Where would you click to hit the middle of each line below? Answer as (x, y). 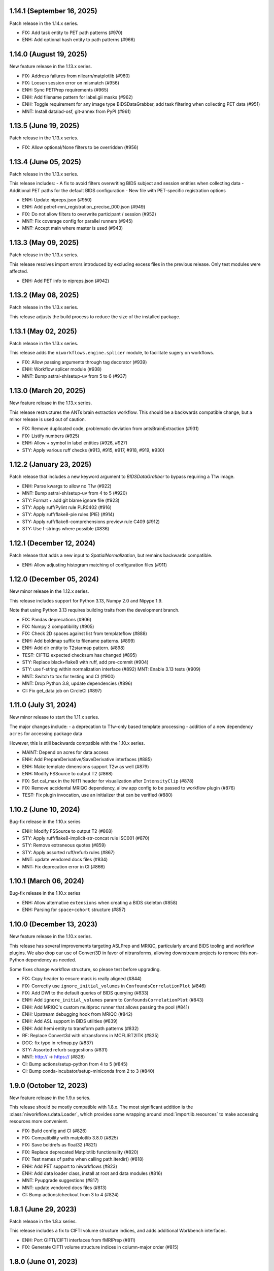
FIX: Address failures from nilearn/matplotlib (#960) (76, 76)
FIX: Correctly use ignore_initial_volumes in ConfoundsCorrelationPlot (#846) (114, 986)
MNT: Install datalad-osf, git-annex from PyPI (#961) (77, 111)
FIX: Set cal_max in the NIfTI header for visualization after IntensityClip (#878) (108, 781)
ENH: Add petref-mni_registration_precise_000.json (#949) (84, 207)
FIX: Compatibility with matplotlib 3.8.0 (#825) (70, 1138)
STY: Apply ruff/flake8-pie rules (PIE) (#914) (68, 515)
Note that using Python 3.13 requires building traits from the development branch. (94, 610)
